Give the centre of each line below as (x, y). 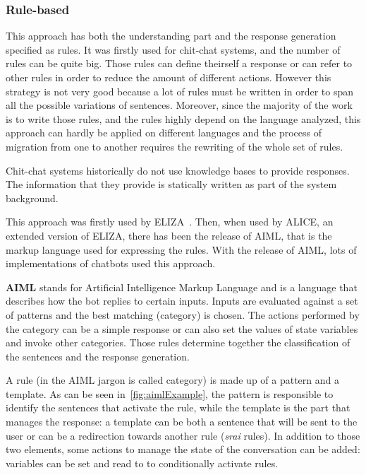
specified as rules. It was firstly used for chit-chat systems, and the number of (173, 49)
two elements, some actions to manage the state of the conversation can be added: (183, 449)
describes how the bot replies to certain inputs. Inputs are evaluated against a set (182, 301)
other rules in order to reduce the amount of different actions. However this (169, 77)
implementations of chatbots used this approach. (111, 263)
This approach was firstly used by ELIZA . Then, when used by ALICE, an (170, 222)
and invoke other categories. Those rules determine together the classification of (178, 342)
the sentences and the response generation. (98, 356)
